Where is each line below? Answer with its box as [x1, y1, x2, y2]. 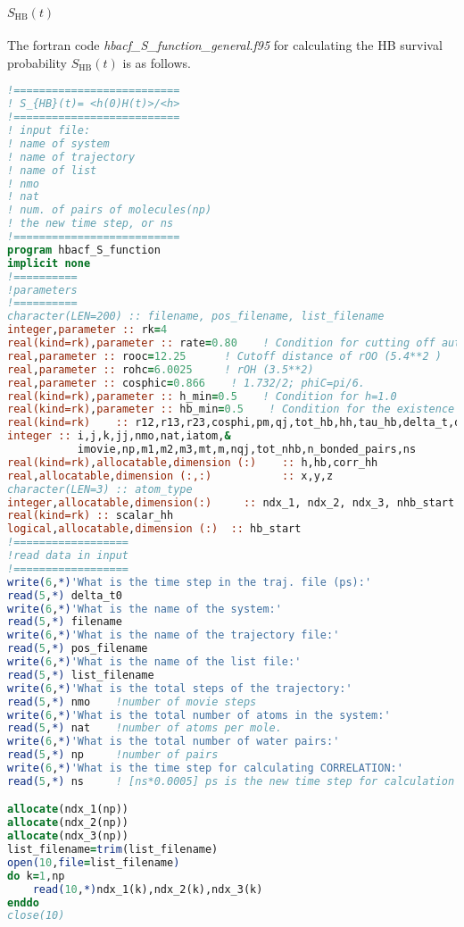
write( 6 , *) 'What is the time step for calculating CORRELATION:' [7, 762, 403, 775]
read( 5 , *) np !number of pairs [7, 748, 219, 762]
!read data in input [7, 549, 129, 563]
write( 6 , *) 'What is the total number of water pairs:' [7, 735, 340, 748]
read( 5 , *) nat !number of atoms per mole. [7, 722, 282, 735]
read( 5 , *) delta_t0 [7, 589, 122, 602]
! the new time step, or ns [7, 217, 174, 230]
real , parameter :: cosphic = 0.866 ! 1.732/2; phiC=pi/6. [7, 376, 365, 389]
